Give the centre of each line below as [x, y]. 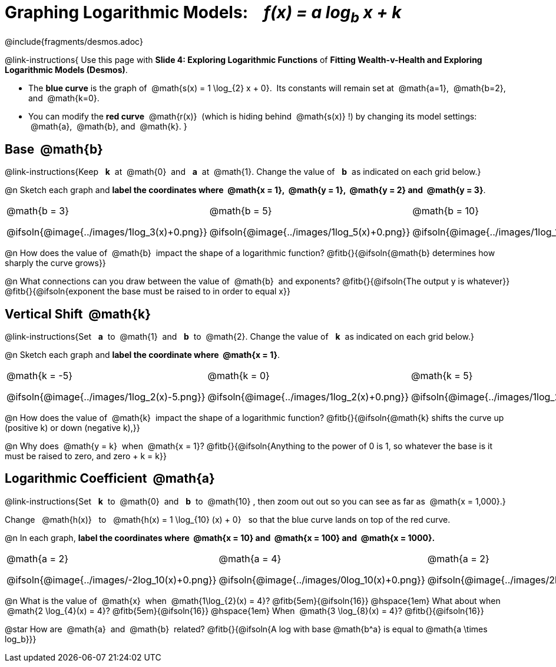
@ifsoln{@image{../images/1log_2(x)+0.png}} [308, 397]
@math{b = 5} [241, 211]
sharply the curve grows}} [55, 263]
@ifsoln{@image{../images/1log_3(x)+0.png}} [107, 232]
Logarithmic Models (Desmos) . [66, 70]
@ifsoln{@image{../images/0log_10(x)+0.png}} [322, 580]
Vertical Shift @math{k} [78, 314]
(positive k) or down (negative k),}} [72, 428]
